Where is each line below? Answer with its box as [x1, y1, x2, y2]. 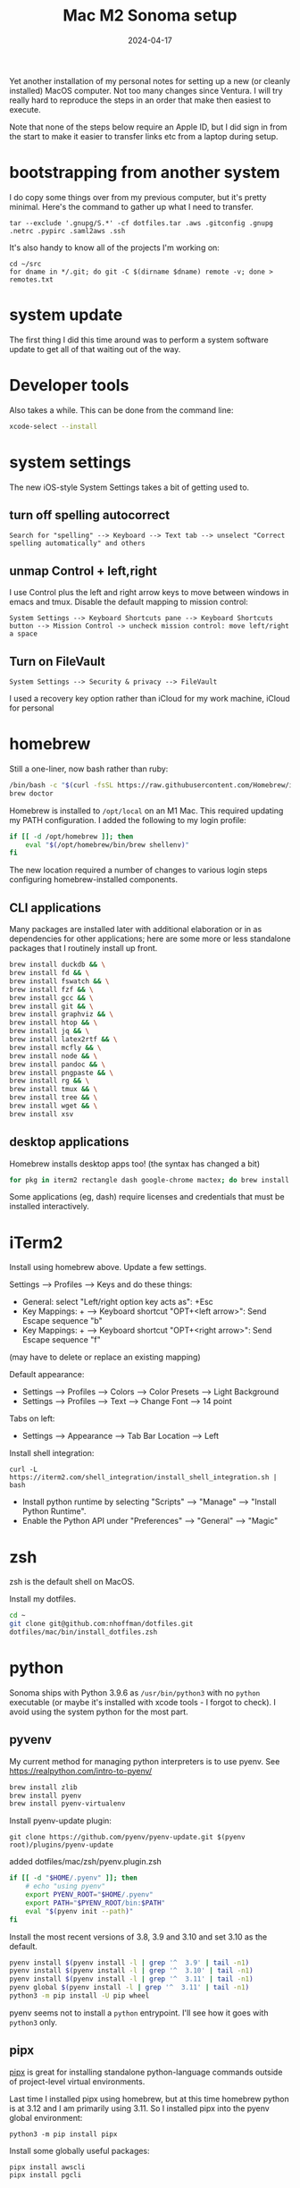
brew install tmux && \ [9, 1085, 98, 1094]
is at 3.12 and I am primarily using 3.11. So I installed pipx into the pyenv [9, 2102, 270, 2114]
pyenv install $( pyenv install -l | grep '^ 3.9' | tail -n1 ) [9, 1958, 250, 1967]
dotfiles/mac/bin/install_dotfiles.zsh [9, 1628, 158, 1637]
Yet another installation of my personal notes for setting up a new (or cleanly [9, 75, 291, 86]
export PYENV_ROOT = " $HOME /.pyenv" [25, 1890, 154, 1899]
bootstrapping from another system [9, 163, 280, 183]
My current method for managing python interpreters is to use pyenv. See [9, 1755, 280, 1766]
